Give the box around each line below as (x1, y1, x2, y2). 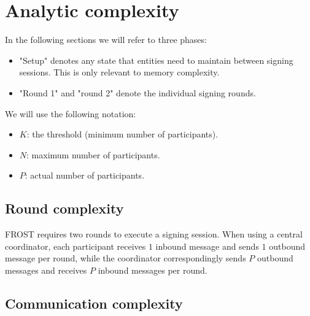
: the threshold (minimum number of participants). (26, 128, 219, 141)
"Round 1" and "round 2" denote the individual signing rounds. (19, 86, 256, 99)
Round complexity (5, 199, 124, 218)
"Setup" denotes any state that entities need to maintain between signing (19, 53, 293, 66)
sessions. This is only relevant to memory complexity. (19, 66, 220, 79)
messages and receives (5, 263, 87, 276)
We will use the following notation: (5, 107, 136, 120)
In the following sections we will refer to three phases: (5, 33, 207, 46)
